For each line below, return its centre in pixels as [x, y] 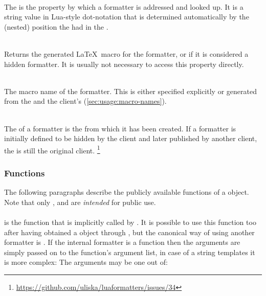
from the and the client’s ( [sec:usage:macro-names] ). [85, 101]
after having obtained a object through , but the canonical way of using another [129, 232]
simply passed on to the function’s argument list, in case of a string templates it [130, 252]
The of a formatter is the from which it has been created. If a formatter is [120, 128]
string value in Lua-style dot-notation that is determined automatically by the [127, 17]
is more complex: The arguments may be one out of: [86, 262]
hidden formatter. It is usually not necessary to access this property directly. [124, 64]
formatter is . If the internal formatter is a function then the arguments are [122, 242]
